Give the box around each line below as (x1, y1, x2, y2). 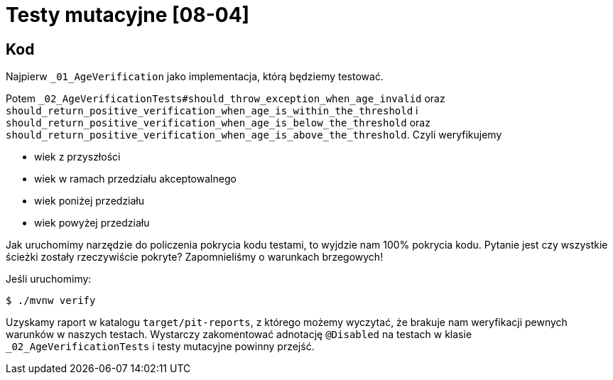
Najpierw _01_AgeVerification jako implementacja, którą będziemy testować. (6, 70, 384, 83)
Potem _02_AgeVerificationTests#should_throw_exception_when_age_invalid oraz (6, 92, 445, 105)
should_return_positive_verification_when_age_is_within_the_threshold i (6, 104, 418, 117)
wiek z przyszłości (34, 151, 121, 163)
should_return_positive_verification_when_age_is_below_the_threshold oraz (6, 116, 430, 129)
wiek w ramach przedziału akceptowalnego (34, 173, 237, 185)
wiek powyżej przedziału (34, 217, 150, 229)
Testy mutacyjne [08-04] (6, 3, 250, 27)
